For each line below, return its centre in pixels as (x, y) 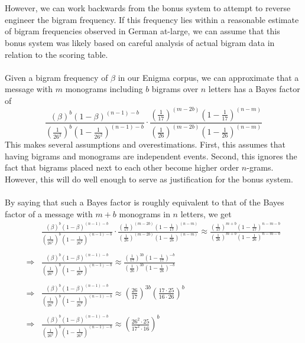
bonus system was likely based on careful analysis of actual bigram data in (140, 42)
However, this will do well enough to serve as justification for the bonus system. (149, 179)
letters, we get (206, 213)
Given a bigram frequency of (56, 77)
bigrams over (175, 89)
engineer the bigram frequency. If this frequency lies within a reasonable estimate (152, 19)
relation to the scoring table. (56, 54)
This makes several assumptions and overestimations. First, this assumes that (145, 144)
